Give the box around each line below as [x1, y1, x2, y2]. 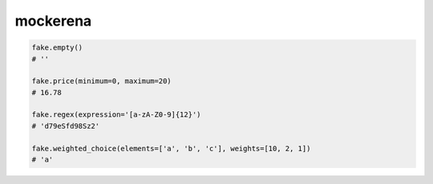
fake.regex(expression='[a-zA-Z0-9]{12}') [31, 110, 201, 119]
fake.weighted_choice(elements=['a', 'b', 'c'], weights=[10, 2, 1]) [31, 144, 311, 153]
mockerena [14, 12, 92, 30]
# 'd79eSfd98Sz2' [31, 121, 100, 130]
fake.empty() [31, 43, 83, 52]
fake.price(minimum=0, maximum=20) [31, 77, 172, 86]
